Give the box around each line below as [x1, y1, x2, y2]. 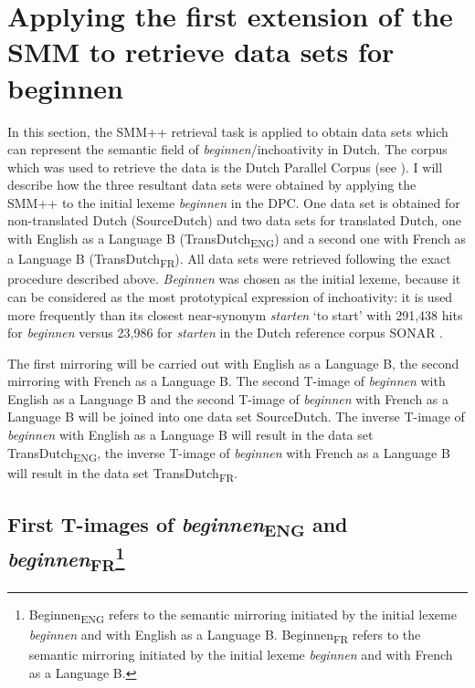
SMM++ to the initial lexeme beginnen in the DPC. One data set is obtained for [7, 193, 460, 212]
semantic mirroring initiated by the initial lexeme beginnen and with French [28, 645, 453, 664]
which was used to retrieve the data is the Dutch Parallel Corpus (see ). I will [7, 157, 443, 176]
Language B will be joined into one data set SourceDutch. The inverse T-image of [7, 407, 465, 426]
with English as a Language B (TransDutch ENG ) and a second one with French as [7, 229, 467, 250]
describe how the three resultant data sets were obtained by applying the [7, 175, 417, 194]
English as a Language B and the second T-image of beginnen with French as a [7, 389, 449, 408]
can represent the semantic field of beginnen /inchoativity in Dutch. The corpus [7, 140, 448, 159]
